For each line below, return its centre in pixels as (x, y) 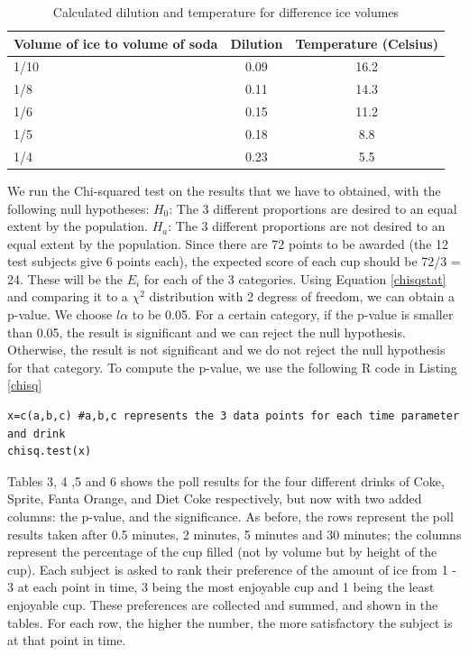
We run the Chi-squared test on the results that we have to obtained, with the (224, 190)
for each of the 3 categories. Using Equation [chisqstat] (295, 278)
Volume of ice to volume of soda (116, 43)
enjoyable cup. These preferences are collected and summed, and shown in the (223, 604)
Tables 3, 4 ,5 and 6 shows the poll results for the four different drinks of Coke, (226, 480)
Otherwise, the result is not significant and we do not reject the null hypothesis (226, 350)
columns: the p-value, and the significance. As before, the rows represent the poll (230, 516)
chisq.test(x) (50, 452)
